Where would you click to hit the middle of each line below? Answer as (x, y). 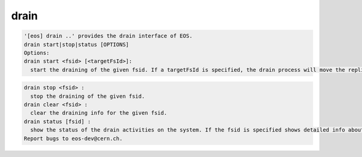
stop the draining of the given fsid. (87, 96)
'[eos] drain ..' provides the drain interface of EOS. (108, 36)
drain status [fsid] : (57, 121)
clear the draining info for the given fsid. (99, 113)
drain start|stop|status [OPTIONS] (76, 44)
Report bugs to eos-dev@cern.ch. (73, 138)
